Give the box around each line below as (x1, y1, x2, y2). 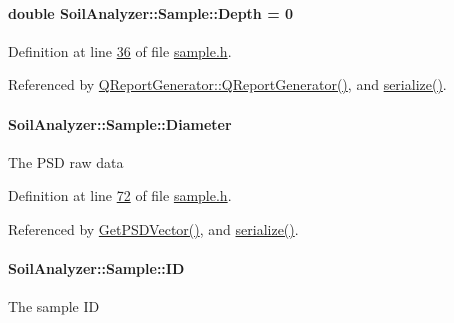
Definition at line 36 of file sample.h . (8, 40, 232, 61)
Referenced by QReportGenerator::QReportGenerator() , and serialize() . (8, 74, 447, 95)
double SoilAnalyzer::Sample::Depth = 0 (8, 2, 294, 23)
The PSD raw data (8, 151, 124, 172)
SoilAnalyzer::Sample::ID (8, 258, 185, 279)
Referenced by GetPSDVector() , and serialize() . (8, 218, 299, 239)
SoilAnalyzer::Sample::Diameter (8, 113, 232, 134)
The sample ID (8, 296, 100, 317)
